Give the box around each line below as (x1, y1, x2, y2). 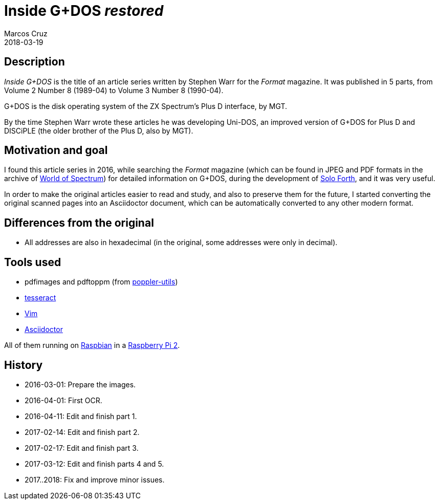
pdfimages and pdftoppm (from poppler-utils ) (25, 277, 178, 287)
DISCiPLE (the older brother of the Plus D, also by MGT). (4, 126, 193, 135)
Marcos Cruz (4, 29, 48, 38)
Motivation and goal (4, 144, 108, 157)
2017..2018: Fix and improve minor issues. (25, 475, 165, 484)
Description (4, 55, 65, 69)
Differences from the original (4, 216, 154, 229)
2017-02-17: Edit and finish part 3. (25, 443, 139, 452)
